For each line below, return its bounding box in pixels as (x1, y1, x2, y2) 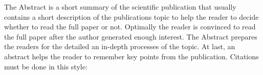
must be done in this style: (4, 61, 87, 71)
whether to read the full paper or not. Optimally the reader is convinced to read (4, 21, 256, 32)
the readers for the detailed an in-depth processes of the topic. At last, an (4, 41, 235, 52)
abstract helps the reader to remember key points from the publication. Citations (4, 51, 259, 61)
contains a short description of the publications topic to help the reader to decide (4, 11, 259, 22)
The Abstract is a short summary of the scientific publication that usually (4, 2, 236, 12)
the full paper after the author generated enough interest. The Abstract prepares (4, 31, 257, 42)
